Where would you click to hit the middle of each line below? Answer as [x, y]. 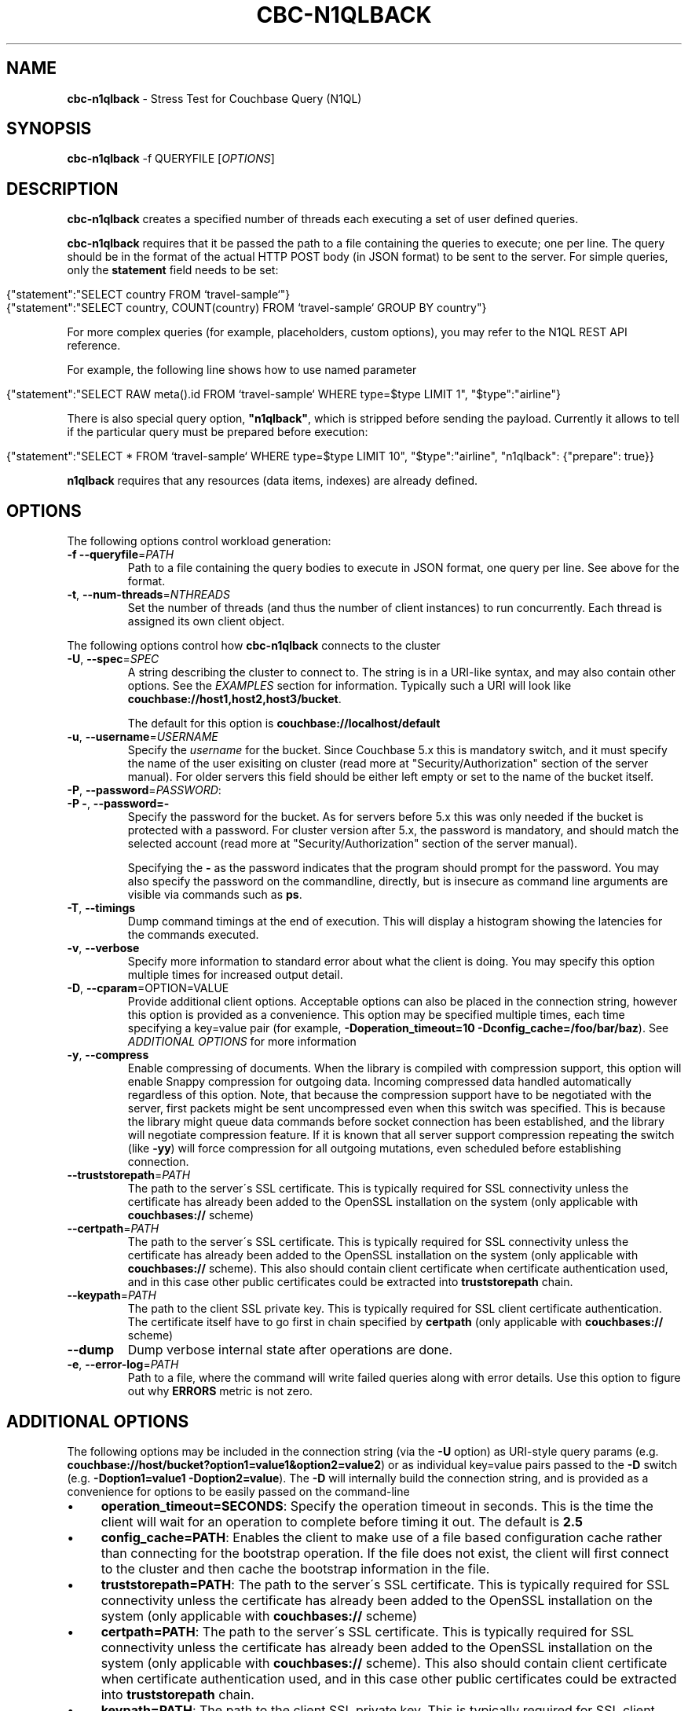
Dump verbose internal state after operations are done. [290, 1350]
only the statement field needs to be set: [173, 270]
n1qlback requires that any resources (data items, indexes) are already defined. [273, 481]
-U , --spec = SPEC [113, 659]
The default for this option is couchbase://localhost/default [284, 724]
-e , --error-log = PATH [123, 1365]
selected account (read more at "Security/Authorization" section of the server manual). [353, 844]
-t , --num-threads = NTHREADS [148, 595]
